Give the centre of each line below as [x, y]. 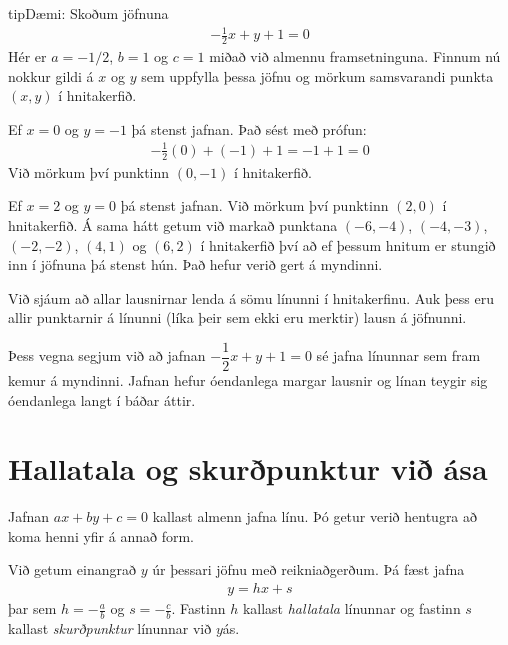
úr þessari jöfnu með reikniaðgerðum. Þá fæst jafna [308, 569]
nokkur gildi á [51, 75]
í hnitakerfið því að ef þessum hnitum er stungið [348, 244]
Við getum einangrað [72, 569]
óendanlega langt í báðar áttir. [102, 399]
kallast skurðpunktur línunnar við [110, 627]
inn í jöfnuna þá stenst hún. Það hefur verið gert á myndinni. [195, 264]
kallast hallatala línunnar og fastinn [351, 608]
